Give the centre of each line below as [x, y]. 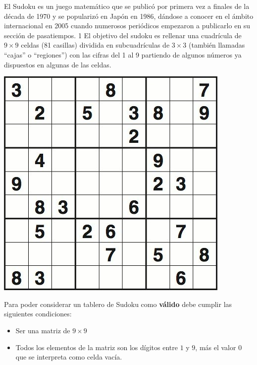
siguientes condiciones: [38, 314]
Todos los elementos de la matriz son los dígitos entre [97, 347]
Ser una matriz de [43, 330]
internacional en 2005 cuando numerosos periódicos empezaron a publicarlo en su [127, 26]
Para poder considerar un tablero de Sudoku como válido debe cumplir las [118, 304]
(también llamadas [217, 45]
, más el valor [216, 347]
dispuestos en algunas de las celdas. [58, 64]
